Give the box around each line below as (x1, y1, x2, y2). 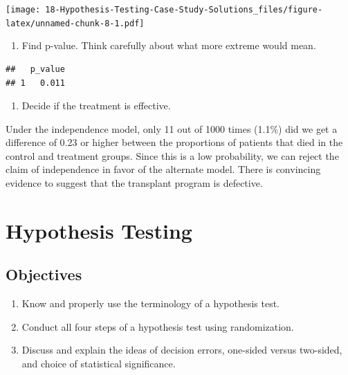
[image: (6, 5, 41, 15)
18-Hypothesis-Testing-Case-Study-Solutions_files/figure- (45, 5, 323, 15)
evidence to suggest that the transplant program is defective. (6, 176, 263, 190)
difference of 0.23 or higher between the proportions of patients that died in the (6, 135, 343, 149)
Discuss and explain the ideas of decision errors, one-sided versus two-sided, (21, 342, 342, 357)
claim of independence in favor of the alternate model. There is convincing (6, 162, 321, 176)
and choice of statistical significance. (21, 356, 176, 371)
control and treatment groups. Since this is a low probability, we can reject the (6, 148, 339, 163)
